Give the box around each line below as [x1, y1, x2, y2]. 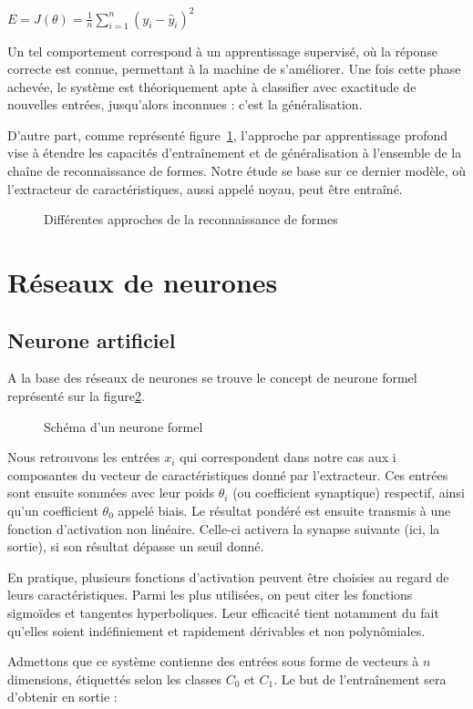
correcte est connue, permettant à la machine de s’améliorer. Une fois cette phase [7, 59, 461, 78]
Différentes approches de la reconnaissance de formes [44, 210, 338, 229]
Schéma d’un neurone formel [44, 416, 203, 436]
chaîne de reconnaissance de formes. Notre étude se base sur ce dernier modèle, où [7, 161, 467, 180]
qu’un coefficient [7, 500, 98, 519]
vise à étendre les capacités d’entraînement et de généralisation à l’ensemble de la [7, 143, 462, 162]
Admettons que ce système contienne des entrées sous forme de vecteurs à [7, 652, 419, 671]
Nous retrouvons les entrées [7, 447, 160, 467]
